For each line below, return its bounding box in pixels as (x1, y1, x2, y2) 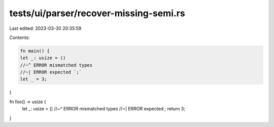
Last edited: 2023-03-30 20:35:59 (9, 25, 82, 31)
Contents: (9, 34, 30, 40)
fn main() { (20, 48, 50, 54)
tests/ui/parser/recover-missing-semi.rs (9, 8, 185, 19)
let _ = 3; (20, 76, 47, 82)
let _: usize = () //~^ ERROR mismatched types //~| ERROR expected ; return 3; (22, 106, 185, 112)
